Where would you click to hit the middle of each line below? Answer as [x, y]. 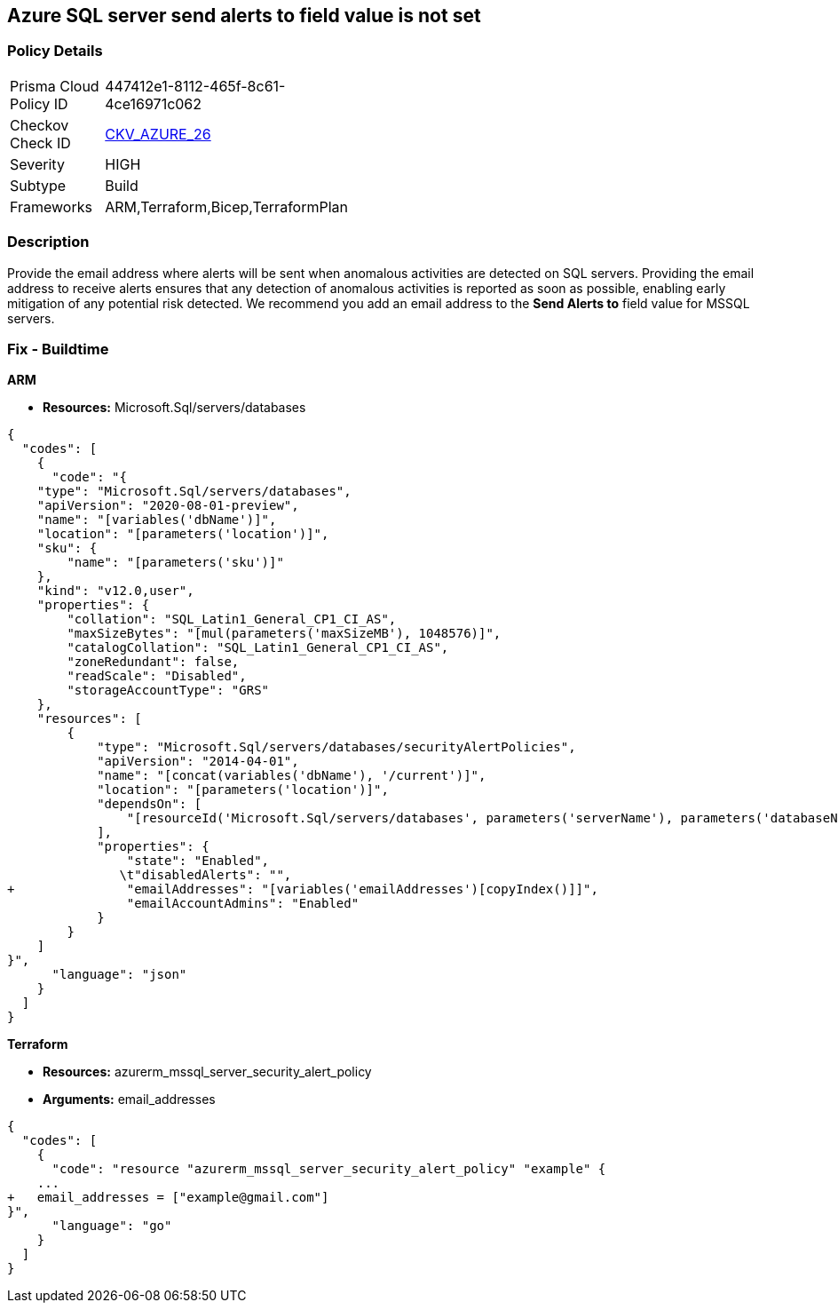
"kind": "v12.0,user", [115, 591]
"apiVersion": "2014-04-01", [198, 762]
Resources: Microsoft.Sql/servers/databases [174, 408]
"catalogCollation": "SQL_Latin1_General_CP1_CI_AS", [258, 648]
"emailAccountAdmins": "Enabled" [243, 904]
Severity [37, 164]
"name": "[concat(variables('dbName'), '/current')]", [292, 776]
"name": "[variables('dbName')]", [157, 520]
